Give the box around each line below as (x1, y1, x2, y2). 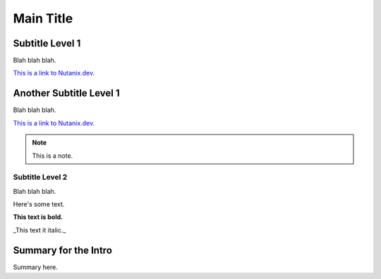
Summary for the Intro (13, 244, 113, 256)
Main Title (13, 11, 73, 26)
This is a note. (32, 151, 73, 160)
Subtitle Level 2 (13, 173, 68, 182)
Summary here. (13, 263, 58, 271)
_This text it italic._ (13, 225, 66, 234)
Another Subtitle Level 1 (13, 87, 120, 99)
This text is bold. (13, 213, 64, 221)
